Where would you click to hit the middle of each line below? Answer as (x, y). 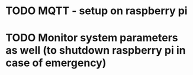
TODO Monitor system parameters (92, 38)
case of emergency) (56, 63)
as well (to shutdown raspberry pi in (96, 50)
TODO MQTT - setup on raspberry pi (96, 11)
